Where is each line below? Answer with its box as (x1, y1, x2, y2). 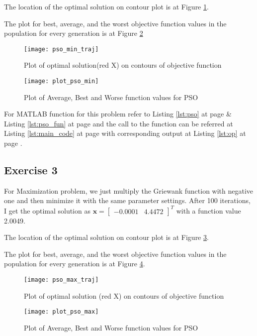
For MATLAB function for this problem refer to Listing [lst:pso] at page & (4, 109, 232, 119)
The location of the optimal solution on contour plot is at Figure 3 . (4, 232, 209, 242)
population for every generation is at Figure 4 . (4, 258, 145, 269)
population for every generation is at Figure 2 (4, 28, 143, 38)
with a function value (176, 205, 241, 216)
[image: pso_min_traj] (24, 45, 99, 53)
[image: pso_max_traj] (24, 276, 99, 283)
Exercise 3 (4, 162, 58, 178)
